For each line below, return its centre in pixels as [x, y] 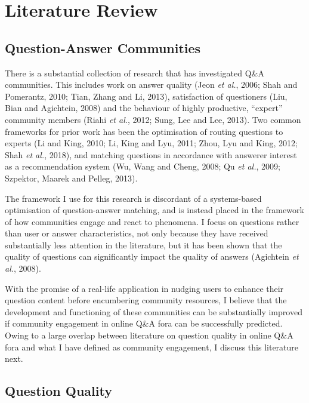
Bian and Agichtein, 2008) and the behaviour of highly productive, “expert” [144, 108]
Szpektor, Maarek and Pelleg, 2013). [71, 178]
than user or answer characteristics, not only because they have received [137, 233]
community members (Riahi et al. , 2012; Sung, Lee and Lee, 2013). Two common [153, 119]
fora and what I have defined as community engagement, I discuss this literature [152, 347]
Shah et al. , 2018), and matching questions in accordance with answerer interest [151, 154]
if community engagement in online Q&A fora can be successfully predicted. [144, 323]
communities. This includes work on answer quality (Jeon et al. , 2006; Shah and [151, 84]
